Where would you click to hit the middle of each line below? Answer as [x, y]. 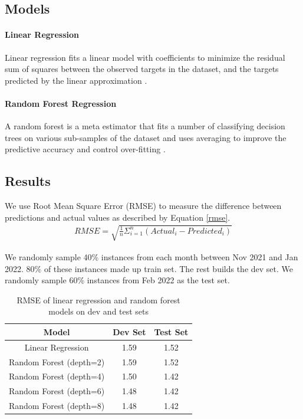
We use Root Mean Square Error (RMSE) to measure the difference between [143, 206]
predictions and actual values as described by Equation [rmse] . [118, 217]
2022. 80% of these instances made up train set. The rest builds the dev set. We [149, 268]
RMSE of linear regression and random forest [98, 299]
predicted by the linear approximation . [76, 80]
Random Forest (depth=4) [57, 376]
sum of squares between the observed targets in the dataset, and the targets [142, 69]
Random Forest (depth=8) [57, 406]
